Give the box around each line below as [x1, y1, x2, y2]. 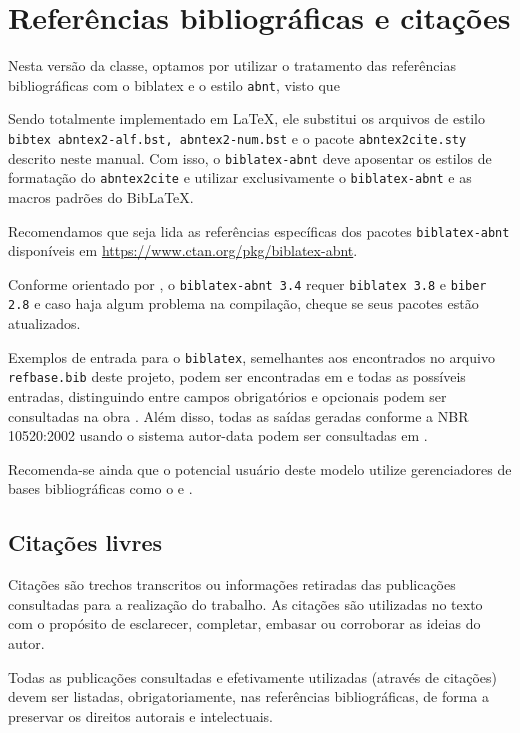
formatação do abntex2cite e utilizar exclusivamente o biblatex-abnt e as [8, 167, 472, 188]
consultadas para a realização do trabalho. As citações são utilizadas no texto [8, 593, 483, 614]
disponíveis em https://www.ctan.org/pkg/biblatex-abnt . [8, 240, 358, 261]
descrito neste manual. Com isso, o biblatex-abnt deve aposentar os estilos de [8, 147, 492, 168]
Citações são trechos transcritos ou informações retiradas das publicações [8, 574, 456, 595]
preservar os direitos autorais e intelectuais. [8, 705, 274, 726]
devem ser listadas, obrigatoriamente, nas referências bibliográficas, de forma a [8, 686, 489, 707]
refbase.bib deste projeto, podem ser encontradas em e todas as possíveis [8, 366, 466, 387]
